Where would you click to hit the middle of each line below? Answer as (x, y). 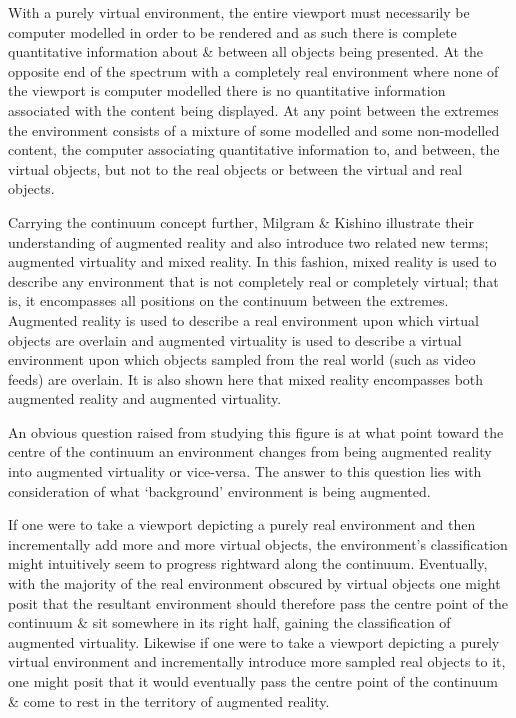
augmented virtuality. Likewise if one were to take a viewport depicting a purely (254, 641)
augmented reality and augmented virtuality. (145, 398)
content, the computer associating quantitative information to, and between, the (254, 149)
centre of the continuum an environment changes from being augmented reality (250, 451)
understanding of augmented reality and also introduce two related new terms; (248, 241)
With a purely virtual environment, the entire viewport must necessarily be (239, 12)
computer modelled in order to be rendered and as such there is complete (232, 31)
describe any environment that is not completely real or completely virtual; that (253, 280)
